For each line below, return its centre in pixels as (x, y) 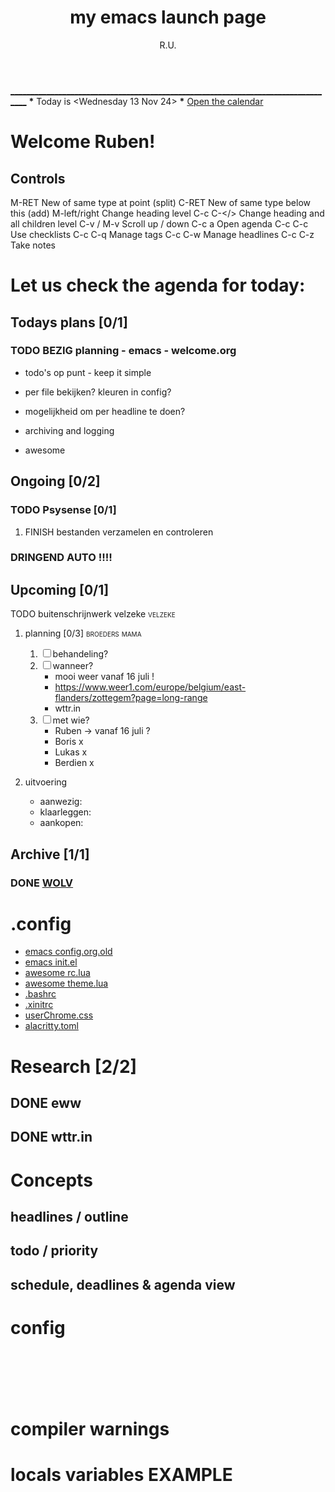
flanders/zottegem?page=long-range (131, 698)
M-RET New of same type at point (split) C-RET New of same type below (161, 202)
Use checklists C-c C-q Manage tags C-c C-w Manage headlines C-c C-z (162, 234)
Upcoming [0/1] (60, 589)
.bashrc (40, 994)
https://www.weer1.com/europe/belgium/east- (150, 687)
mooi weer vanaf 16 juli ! (104, 677)
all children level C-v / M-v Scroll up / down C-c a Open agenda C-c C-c (159, 223)
